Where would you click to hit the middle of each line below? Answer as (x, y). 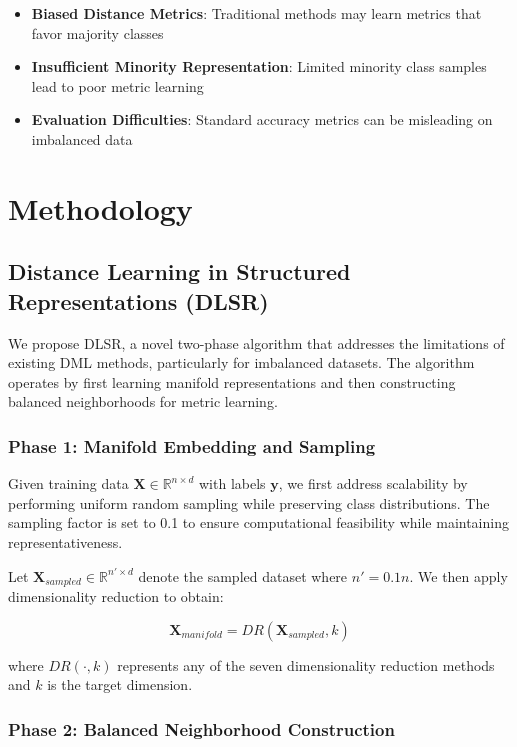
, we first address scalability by (373, 483)
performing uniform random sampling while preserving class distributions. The (249, 502)
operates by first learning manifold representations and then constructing (232, 381)
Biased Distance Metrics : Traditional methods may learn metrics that (256, 13)
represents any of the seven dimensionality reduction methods (306, 664)
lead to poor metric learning (117, 85)
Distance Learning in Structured (179, 271)
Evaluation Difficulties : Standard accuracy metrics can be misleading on (262, 119)
